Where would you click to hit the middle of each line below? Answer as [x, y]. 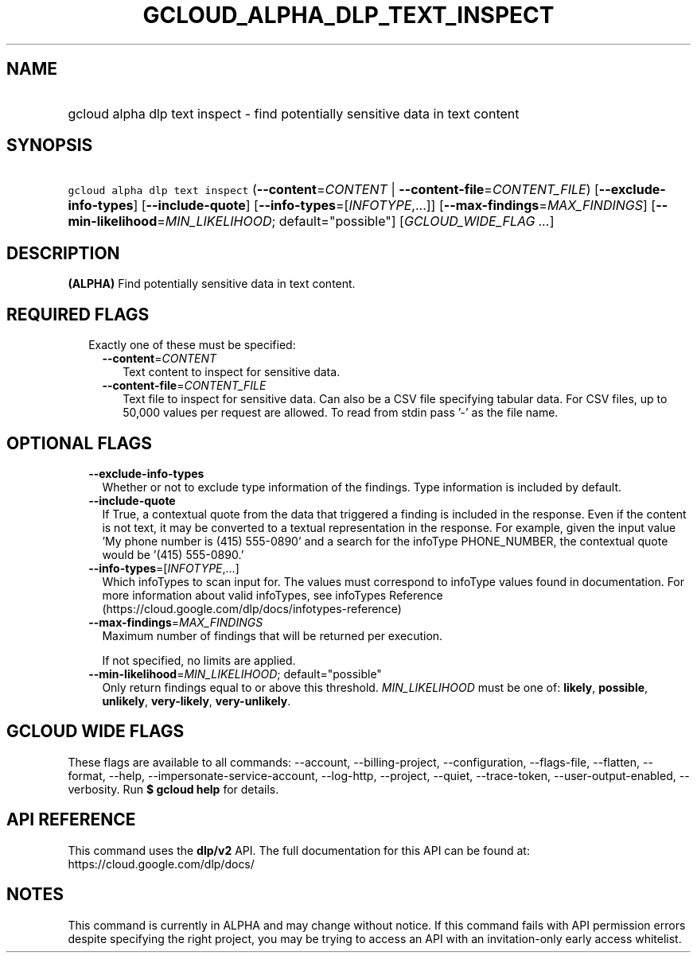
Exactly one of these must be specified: [192, 345]
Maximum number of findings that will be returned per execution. [273, 635]
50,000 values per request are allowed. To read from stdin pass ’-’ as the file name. [341, 413]
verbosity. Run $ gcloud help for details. [173, 789]
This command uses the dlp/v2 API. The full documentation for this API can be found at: [299, 850]
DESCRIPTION [63, 253]
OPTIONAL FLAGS [79, 443]
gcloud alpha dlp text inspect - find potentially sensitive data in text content [294, 113]
